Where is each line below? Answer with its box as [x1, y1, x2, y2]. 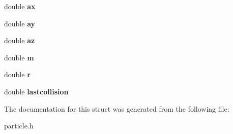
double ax [4, 1, 36, 11]
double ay [4, 18, 36, 28]
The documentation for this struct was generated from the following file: [4, 103, 229, 114]
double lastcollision [4, 86, 69, 96]
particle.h [4, 120, 34, 131]
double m [4, 52, 34, 62]
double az [4, 35, 35, 46]
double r [4, 69, 31, 80]
